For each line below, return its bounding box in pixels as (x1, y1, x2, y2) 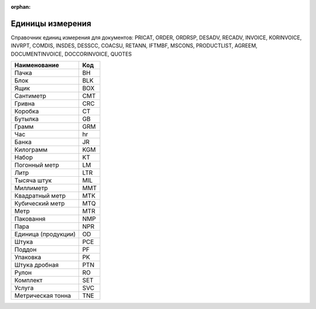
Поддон (14, 246, 37, 254)
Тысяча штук (14, 176, 52, 184)
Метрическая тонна (14, 291, 71, 300)
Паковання (14, 215, 46, 223)
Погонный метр (14, 161, 60, 169)
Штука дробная (14, 261, 59, 269)
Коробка (14, 107, 39, 115)
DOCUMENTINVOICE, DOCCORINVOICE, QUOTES (11, 50, 132, 57)
